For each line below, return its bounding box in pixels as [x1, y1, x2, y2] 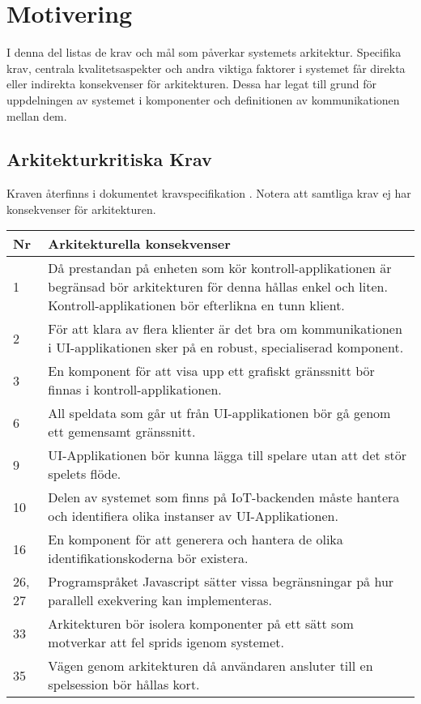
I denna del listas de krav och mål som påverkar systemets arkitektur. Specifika [6, 44, 402, 61]
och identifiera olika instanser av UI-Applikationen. [48, 506, 338, 526]
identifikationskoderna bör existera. [48, 548, 249, 568]
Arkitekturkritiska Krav [6, 147, 212, 172]
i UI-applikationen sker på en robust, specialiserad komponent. [48, 338, 404, 357]
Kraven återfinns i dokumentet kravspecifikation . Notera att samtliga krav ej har [6, 185, 411, 202]
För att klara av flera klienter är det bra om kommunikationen [48, 319, 402, 339]
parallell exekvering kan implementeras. [48, 591, 273, 610]
